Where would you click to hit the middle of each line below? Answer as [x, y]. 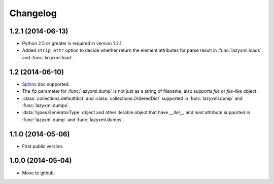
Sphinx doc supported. [46, 84]
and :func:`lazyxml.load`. [48, 57]
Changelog [33, 13]
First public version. [43, 146]
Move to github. [39, 173]
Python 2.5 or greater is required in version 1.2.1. [72, 44]
